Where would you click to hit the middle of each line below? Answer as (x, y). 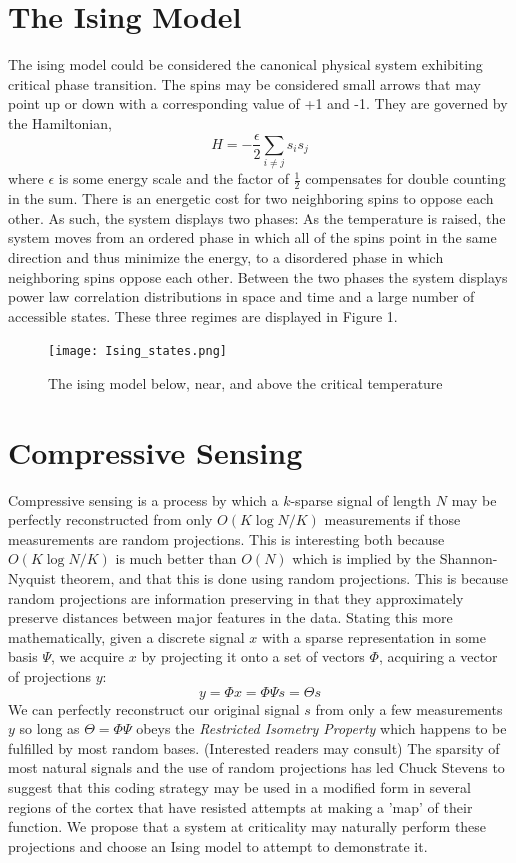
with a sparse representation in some (373, 636)
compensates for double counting (405, 178)
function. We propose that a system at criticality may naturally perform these (247, 826)
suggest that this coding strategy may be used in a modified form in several (239, 786)
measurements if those (392, 519)
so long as (49, 728)
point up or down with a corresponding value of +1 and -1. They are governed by (258, 103)
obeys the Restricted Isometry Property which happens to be (321, 728)
